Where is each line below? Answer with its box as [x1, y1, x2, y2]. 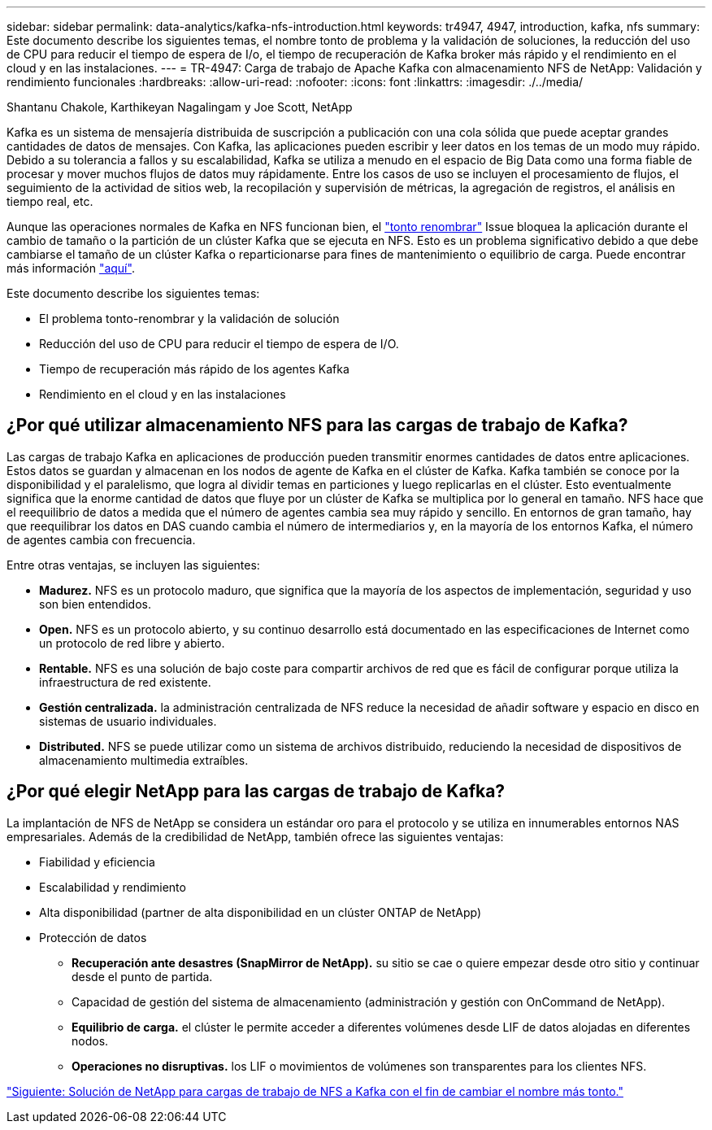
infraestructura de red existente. [39, 674, 211, 689]
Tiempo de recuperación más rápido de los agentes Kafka [39, 362, 349, 376]
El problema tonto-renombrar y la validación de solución [39, 312, 340, 325]
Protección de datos [39, 930, 147, 945]
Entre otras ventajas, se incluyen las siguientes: [7, 557, 260, 572]
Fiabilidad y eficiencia [39, 854, 155, 869]
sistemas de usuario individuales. [39, 713, 217, 728]
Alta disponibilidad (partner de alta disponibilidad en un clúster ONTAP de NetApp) [39, 905, 482, 919]
